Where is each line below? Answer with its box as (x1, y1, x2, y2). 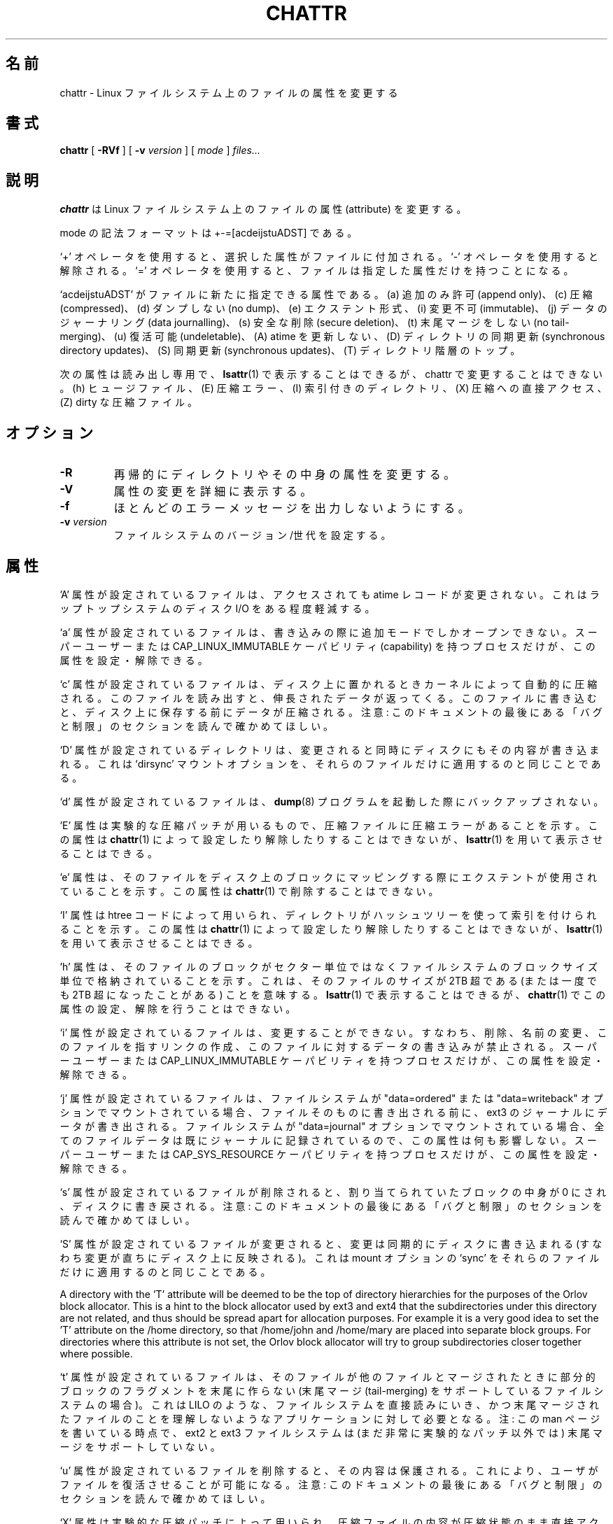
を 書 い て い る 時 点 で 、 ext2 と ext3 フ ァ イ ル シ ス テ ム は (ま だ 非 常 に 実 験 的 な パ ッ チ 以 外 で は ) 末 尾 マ (59, 1426, 603, 1439)
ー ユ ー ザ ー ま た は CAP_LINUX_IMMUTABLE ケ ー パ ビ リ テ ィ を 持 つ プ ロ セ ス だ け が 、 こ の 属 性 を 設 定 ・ (59, 1054, 604, 1066)
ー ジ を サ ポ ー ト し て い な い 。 (59, 1440, 220, 1453)
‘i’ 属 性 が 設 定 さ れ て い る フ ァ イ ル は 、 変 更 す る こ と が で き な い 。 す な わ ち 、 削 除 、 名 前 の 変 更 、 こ (59, 1026, 607, 1038)
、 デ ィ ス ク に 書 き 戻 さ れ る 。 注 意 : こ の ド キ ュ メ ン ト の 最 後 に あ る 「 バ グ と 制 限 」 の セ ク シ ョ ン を (59, 1199, 603, 1212)
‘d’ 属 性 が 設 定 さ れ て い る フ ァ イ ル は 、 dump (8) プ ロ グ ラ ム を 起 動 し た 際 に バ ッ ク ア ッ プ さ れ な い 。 (59, 795, 604, 807)
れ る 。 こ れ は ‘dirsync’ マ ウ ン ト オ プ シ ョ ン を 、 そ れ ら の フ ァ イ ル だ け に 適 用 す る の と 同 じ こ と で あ (59, 757, 601, 770)
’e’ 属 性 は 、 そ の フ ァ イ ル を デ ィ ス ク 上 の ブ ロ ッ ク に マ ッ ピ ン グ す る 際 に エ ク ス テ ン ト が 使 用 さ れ (59, 870, 598, 883)
